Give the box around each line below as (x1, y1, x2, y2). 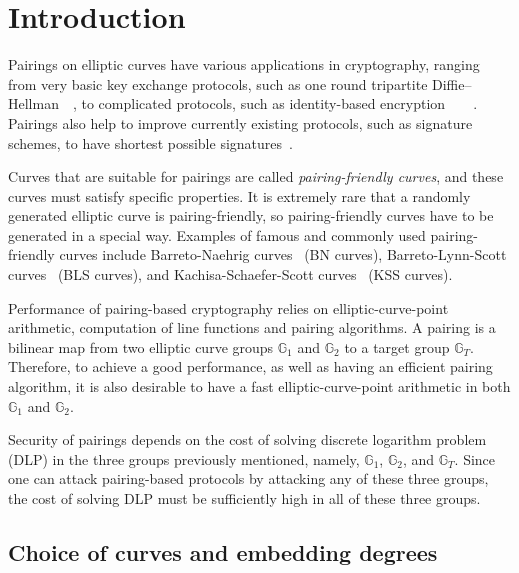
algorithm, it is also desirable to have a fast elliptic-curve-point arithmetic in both (8, 376, 511, 397)
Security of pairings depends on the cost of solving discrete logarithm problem (8, 429, 487, 450)
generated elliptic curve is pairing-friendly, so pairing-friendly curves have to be (8, 205, 494, 226)
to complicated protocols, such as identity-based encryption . (81, 93, 478, 114)
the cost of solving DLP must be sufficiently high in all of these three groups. (8, 488, 481, 508)
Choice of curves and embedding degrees (8, 536, 438, 567)
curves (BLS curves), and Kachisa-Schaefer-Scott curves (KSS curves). (8, 264, 453, 285)
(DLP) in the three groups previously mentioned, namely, (8, 448, 360, 469)
